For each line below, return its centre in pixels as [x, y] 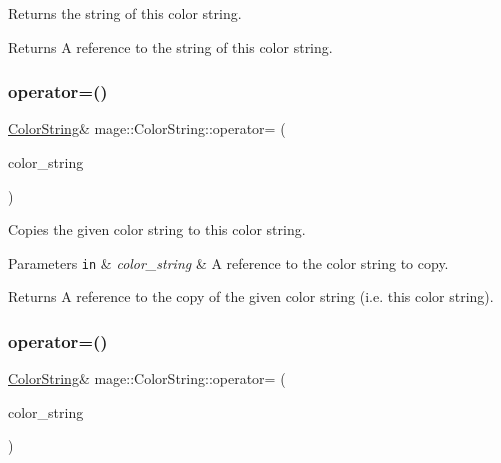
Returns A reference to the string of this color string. [170, 46]
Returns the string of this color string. [125, 13]
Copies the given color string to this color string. [157, 229]
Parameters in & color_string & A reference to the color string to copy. [228, 262]
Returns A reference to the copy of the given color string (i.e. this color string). [251, 296]
